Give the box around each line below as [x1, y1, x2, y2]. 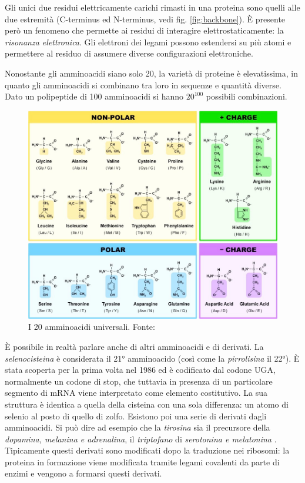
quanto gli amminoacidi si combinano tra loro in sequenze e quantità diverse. [5, 78, 281, 91]
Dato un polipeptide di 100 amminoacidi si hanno [5, 90, 184, 102]
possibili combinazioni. [206, 90, 287, 102]
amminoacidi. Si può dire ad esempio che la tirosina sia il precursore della [5, 421, 270, 434]
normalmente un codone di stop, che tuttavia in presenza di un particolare [5, 375, 273, 387]
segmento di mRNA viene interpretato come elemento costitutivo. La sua [5, 386, 268, 399]
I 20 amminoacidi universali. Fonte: [28, 320, 155, 333]
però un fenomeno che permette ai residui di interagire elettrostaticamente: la [5, 24, 284, 37]
